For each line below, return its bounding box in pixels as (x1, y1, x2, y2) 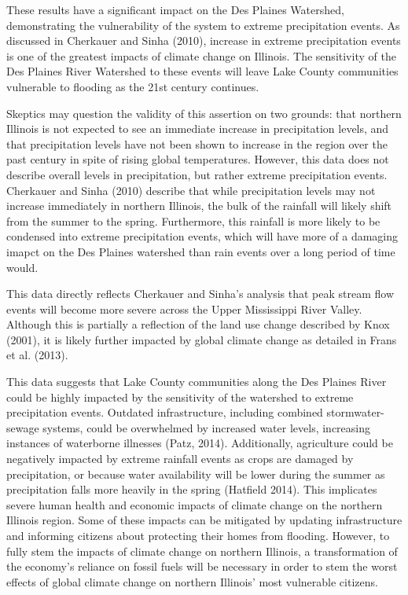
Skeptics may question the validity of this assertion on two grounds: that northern (6, 105, 402, 121)
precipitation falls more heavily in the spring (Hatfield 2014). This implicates (6, 481, 377, 498)
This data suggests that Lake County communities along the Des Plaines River (6, 373, 387, 390)
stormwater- (326, 404, 384, 421)
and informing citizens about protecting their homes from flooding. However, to (6, 527, 390, 543)
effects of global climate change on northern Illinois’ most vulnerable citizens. (6, 573, 378, 589)
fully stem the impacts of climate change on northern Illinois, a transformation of (6, 542, 398, 559)
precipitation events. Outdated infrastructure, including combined (6, 404, 323, 421)
